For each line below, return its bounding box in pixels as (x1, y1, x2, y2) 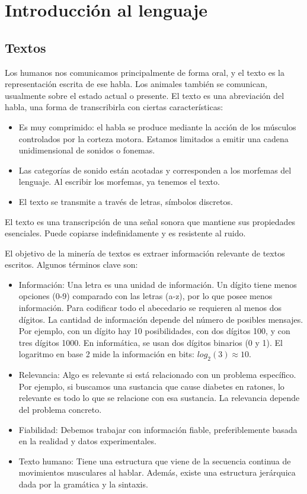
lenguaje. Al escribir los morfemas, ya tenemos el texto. (18, 175, 220, 188)
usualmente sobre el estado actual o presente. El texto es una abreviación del (5, 89, 284, 101)
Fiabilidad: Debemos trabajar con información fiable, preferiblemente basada (18, 423, 298, 435)
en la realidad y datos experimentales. (18, 435, 156, 447)
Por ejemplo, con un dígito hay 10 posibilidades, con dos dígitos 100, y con (18, 325, 290, 337)
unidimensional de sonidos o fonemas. (18, 144, 155, 156)
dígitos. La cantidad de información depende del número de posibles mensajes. (18, 313, 303, 325)
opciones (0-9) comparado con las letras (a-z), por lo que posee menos (18, 290, 273, 302)
